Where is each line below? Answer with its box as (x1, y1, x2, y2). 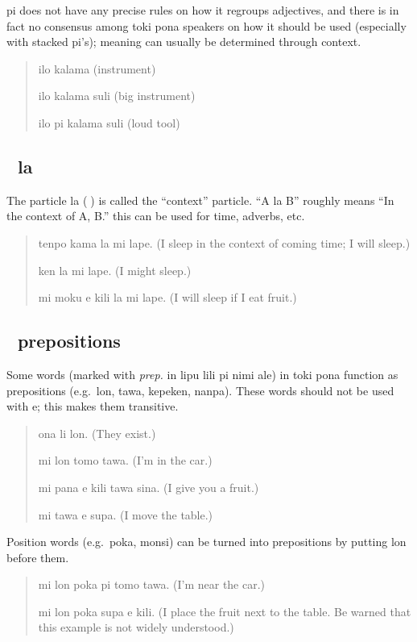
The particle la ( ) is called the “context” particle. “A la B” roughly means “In (6, 191, 394, 208)
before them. (6, 548, 69, 565)
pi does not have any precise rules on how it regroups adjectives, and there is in (6, 2, 399, 18)
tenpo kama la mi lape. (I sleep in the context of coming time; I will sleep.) (38, 234, 411, 251)
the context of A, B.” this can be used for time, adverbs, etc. (6, 207, 305, 224)
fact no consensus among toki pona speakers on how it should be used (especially (6, 17, 407, 34)
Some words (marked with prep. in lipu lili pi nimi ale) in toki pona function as (6, 365, 398, 382)
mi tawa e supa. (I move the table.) (38, 506, 213, 523)
